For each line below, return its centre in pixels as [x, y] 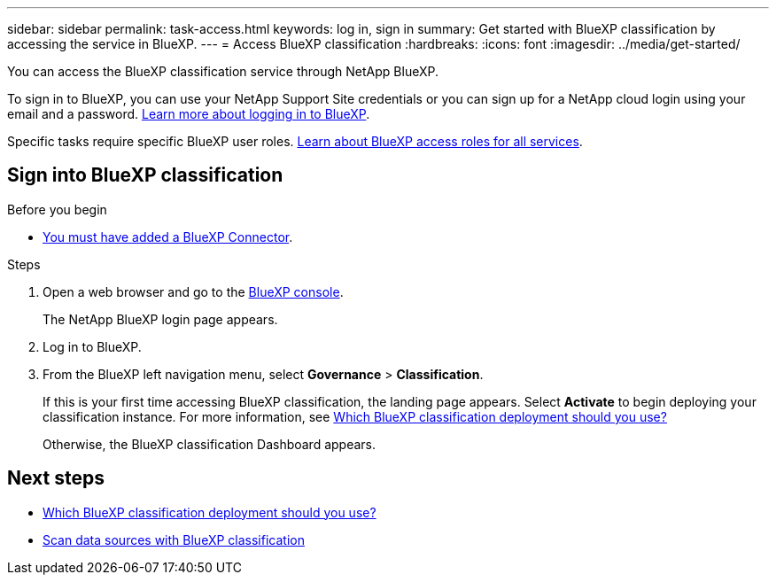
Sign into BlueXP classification [145, 175]
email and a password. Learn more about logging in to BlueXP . [189, 114]
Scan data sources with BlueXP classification [174, 539]
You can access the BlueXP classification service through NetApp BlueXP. [223, 71]
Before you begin [57, 209]
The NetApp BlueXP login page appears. [160, 319]
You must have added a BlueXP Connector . [168, 237]
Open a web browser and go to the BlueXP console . [193, 291]
